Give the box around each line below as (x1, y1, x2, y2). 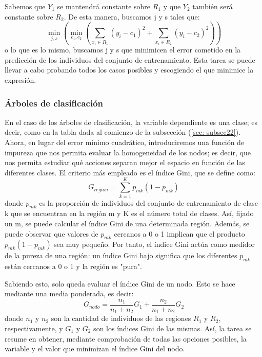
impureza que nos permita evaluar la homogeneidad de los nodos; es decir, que (5, 147, 251, 157)
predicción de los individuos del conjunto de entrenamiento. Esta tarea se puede (5, 54, 255, 65)
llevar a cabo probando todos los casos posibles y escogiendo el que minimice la (5, 64, 254, 75)
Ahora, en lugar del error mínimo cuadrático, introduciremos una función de (5, 137, 245, 148)
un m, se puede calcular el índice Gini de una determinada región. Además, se (5, 218, 250, 228)
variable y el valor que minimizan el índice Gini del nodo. (5, 343, 185, 354)
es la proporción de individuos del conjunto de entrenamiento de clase (39, 197, 258, 208)
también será (192, 1, 233, 11)
